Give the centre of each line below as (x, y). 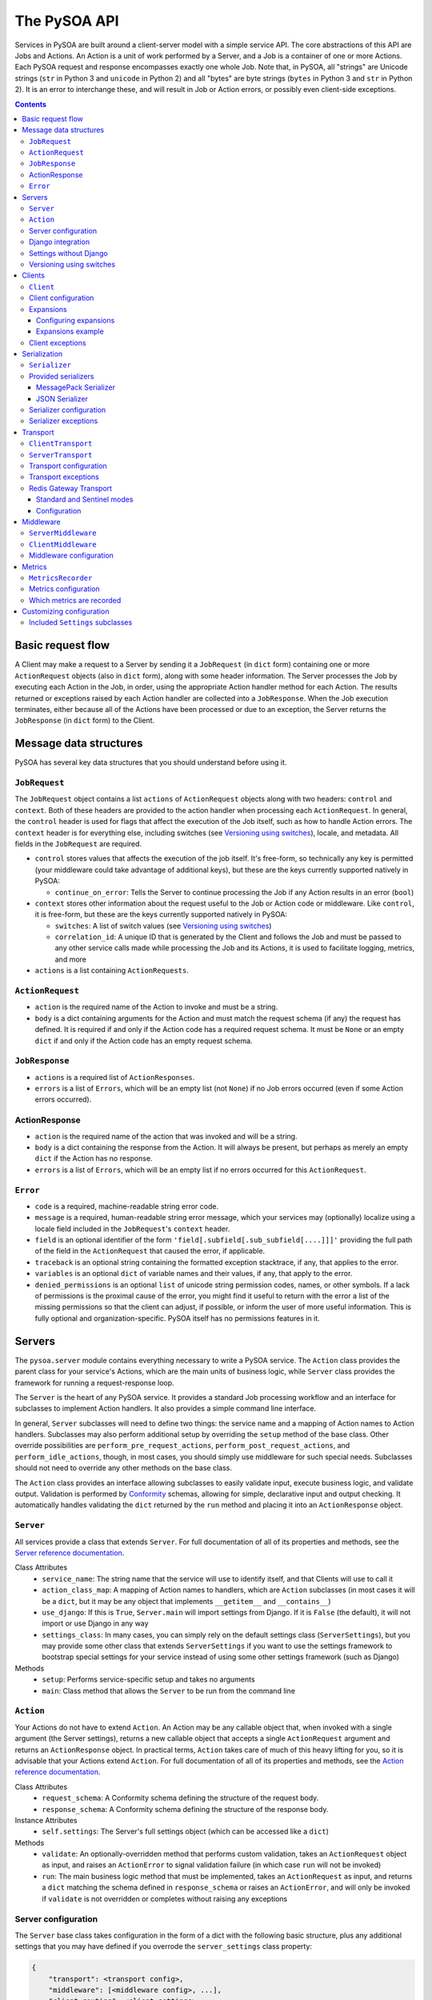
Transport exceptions (64, 477)
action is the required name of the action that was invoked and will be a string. (166, 1136)
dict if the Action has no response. (94, 1158)
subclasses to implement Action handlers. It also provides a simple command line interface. (165, 1409)
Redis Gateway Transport (70, 488)
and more (71, 959)
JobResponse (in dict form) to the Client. (85, 721)
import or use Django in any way (95, 1623)
